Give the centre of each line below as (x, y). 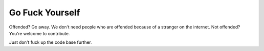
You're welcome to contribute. (40, 33)
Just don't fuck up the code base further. (51, 42)
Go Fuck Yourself (44, 13)
